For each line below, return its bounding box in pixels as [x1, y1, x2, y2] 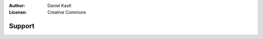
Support [9, 22, 35, 30]
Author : [9, 3, 25, 8]
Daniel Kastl [47, 3, 72, 8]
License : [9, 10, 27, 15]
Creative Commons [47, 10, 86, 15]
